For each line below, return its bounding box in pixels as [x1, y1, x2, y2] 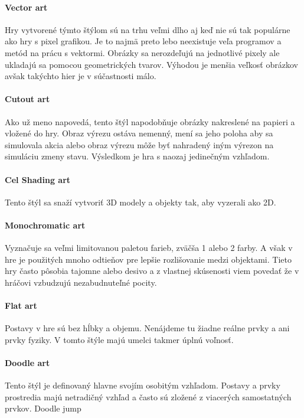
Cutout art [5, 93, 50, 105]
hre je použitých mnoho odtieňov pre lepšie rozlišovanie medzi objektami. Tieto [5, 253, 292, 265]
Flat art [5, 299, 37, 312]
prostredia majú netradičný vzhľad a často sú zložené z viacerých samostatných [5, 390, 292, 403]
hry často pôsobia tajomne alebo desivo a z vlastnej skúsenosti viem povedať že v [5, 264, 299, 277]
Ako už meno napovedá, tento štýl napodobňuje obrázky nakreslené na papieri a [5, 115, 295, 128]
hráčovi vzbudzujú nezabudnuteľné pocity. [5, 276, 157, 288]
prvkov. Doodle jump [5, 402, 81, 414]
